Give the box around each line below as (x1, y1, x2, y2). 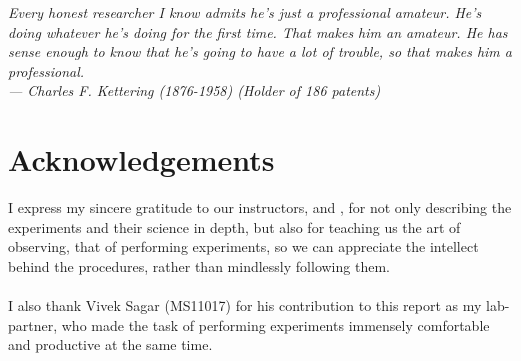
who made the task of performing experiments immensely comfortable (61, 314, 490, 335)
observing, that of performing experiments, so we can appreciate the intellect (8, 236, 479, 257)
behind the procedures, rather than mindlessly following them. (8, 255, 390, 276)
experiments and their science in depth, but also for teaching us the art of (8, 216, 461, 237)
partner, (8, 314, 58, 335)
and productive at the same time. (8, 334, 213, 355)
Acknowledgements (8, 139, 275, 180)
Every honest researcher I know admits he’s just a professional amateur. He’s (8, 2, 482, 22)
